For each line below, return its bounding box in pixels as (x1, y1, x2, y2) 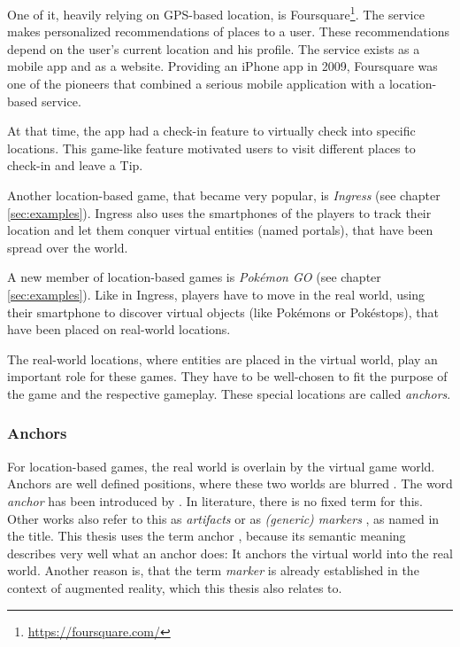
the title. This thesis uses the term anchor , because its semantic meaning (7, 526, 406, 545)
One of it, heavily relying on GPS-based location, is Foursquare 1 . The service (7, 3, 425, 23)
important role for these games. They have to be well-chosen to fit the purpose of (7, 367, 448, 386)
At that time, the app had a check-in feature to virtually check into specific (7, 121, 416, 140)
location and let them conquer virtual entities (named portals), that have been (7, 221, 433, 239)
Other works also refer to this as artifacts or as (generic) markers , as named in (7, 509, 440, 527)
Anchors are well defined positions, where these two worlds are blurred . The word (7, 474, 453, 493)
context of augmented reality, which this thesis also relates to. (7, 578, 342, 596)
